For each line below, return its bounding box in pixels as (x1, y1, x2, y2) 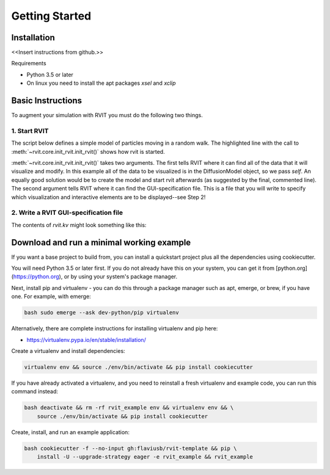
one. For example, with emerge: (11, 293, 91, 300)
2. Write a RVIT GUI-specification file (11, 208, 123, 217)
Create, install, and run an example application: (11, 428, 130, 436)
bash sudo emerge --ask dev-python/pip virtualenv (24, 309, 180, 316)
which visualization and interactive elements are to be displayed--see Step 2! (11, 193, 206, 201)
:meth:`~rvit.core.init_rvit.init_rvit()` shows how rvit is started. (11, 148, 165, 155)
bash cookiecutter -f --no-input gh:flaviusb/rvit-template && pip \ (24, 444, 237, 452)
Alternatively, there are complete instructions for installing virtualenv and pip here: (11, 325, 218, 332)
